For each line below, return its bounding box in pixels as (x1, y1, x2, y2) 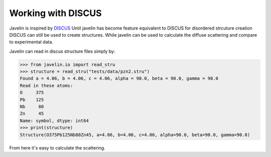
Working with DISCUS (9, 8, 102, 19)
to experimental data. (9, 39, 54, 45)
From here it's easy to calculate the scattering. (9, 144, 105, 150)
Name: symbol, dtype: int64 (20, 118, 89, 123)
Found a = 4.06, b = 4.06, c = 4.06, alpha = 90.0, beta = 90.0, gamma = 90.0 (20, 76, 218, 81)
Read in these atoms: (20, 83, 73, 88)
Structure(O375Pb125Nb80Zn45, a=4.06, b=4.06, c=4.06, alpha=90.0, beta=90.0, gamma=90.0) (20, 132, 250, 137)
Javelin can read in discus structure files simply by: (9, 48, 115, 54)
